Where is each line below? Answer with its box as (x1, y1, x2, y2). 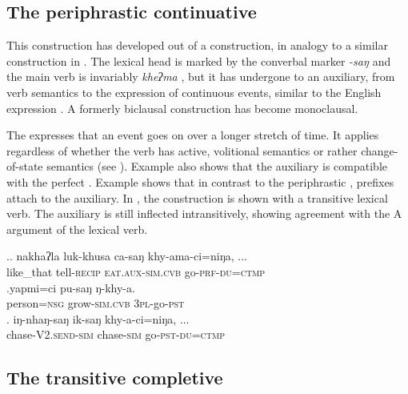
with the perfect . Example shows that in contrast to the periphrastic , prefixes (6, 173, 394, 190)
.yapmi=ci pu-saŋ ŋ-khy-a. (6, 279, 135, 295)
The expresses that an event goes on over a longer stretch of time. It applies (6, 127, 379, 143)
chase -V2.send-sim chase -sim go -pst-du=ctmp (6, 326, 225, 343)
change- (361, 142, 398, 159)
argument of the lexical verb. (6, 220, 148, 237)
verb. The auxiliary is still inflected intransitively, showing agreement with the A (6, 205, 402, 222)
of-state (6, 158, 43, 175)
